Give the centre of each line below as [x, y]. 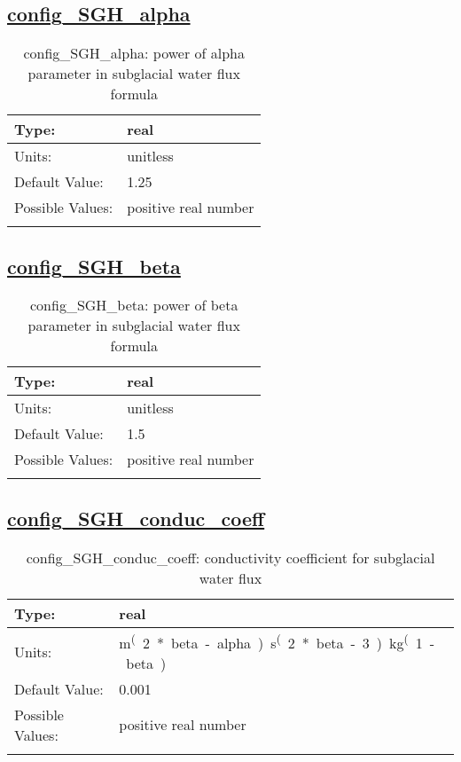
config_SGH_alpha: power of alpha [134, 53]
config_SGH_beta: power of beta [134, 305]
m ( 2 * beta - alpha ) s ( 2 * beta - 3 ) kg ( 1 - [277, 641]
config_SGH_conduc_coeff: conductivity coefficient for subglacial [230, 557]
